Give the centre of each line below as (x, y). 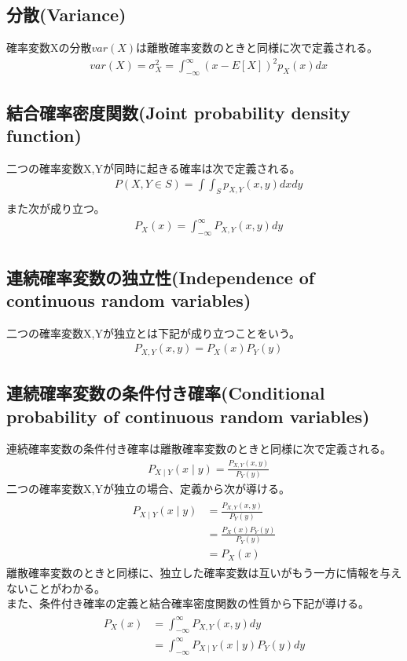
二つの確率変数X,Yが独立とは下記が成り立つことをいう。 (154, 332)
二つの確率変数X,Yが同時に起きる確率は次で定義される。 (154, 168)
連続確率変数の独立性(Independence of (161, 277)
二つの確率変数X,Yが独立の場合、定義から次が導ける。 (148, 488)
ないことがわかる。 (56, 588)
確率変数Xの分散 (49, 47)
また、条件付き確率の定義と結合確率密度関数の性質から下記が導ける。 (188, 603)
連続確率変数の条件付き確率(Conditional (166, 393)
